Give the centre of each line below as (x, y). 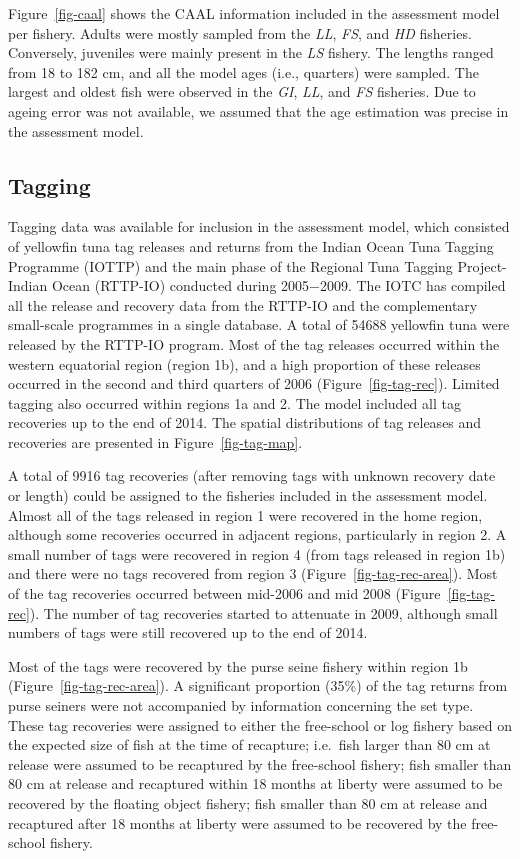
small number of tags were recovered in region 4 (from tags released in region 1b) (257, 553)
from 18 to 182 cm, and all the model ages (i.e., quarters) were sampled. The (243, 71)
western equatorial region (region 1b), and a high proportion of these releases (244, 363)
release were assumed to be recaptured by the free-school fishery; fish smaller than (260, 763)
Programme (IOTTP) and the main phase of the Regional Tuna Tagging (230, 265)
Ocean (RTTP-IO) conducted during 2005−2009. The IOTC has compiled (278, 285)
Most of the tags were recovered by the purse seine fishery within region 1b (238, 665)
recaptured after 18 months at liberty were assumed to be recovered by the (237, 822)
